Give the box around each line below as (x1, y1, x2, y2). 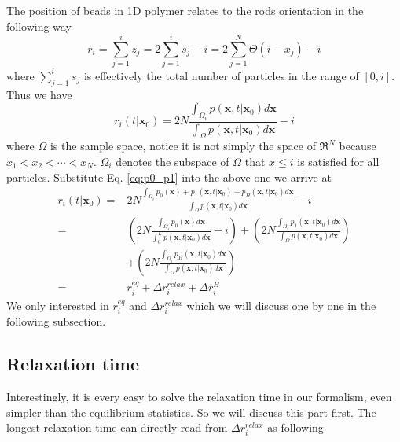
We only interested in (6, 297, 109, 313)
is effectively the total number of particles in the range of (83, 67, 359, 83)
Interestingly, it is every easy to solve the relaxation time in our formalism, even (6, 388, 392, 404)
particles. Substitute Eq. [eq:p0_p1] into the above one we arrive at (6, 168, 332, 185)
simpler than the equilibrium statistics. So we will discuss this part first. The (6, 403, 376, 420)
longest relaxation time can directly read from (6, 419, 228, 436)
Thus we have (6, 86, 72, 102)
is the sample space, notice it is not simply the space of (50, 138, 316, 154)
